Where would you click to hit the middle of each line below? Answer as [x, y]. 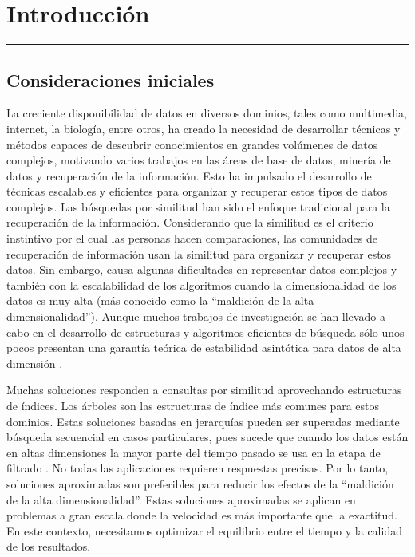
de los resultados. [49, 546]
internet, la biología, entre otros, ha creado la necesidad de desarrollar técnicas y [204, 128]
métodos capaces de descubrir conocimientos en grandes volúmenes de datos [192, 144]
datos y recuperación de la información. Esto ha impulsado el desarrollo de [189, 175]
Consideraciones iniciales [111, 79]
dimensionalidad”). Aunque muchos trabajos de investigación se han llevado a [196, 316]
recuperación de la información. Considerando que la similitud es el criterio [190, 222]
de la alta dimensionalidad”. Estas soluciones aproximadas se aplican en [181, 499]
